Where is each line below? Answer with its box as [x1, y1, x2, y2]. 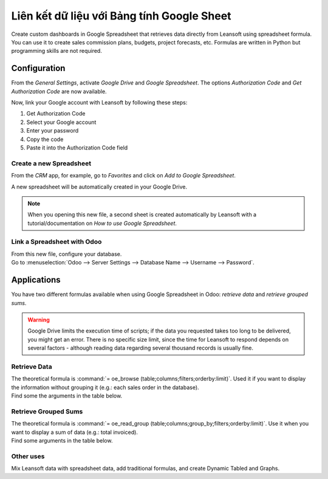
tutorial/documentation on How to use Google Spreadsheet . [27, 219, 177, 227]
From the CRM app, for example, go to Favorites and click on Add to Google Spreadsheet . [11, 172, 236, 179]
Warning [27, 316, 50, 323]
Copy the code [26, 136, 64, 143]
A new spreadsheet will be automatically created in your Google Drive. [11, 183, 188, 190]
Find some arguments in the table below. [11, 436, 113, 444]
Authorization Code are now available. [11, 88, 107, 95]
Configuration [11, 63, 66, 74]
